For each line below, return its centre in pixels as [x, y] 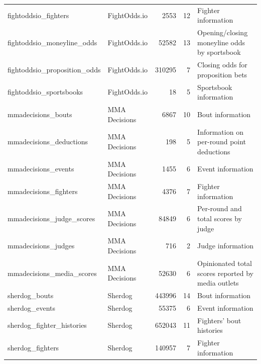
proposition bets [222, 74]
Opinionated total [225, 263]
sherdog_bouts [31, 295]
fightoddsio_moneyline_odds [52, 42]
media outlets [218, 283]
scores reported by [225, 273]
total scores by [220, 218]
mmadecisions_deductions [48, 142]
